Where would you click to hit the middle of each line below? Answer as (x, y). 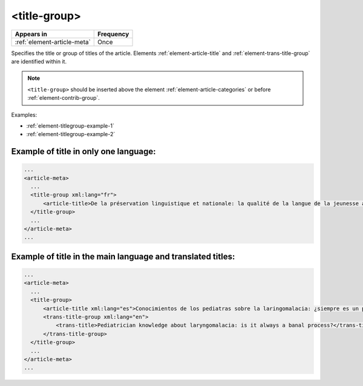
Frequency (113, 34)
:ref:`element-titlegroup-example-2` (71, 134)
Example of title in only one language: (84, 152)
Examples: (24, 114)
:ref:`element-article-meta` (53, 42)
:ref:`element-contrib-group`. (64, 98)
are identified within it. (39, 61)
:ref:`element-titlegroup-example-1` (70, 126)
